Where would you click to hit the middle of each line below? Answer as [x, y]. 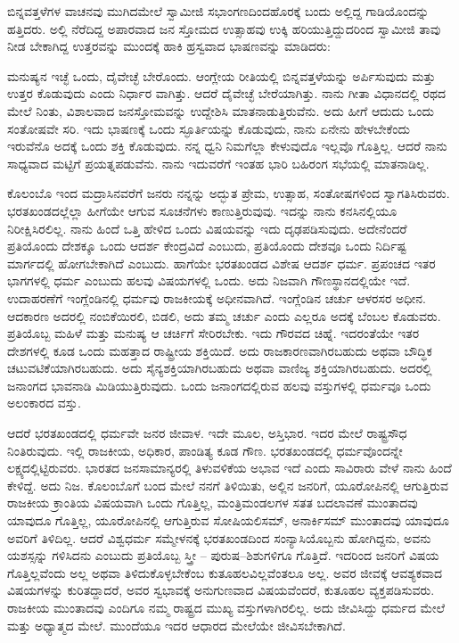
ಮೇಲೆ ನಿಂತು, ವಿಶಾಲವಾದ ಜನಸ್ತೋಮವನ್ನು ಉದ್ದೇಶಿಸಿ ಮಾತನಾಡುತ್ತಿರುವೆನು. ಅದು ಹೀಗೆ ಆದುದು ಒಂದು [221, 110]
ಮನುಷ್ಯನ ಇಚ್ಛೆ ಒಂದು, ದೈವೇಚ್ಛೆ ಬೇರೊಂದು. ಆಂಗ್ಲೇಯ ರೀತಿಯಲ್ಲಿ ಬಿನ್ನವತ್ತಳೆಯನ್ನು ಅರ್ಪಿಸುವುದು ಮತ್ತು [221, 75]
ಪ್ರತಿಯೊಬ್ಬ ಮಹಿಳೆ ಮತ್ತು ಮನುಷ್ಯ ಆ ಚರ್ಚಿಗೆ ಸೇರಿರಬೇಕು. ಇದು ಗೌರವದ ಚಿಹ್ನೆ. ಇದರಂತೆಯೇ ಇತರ [213, 333]
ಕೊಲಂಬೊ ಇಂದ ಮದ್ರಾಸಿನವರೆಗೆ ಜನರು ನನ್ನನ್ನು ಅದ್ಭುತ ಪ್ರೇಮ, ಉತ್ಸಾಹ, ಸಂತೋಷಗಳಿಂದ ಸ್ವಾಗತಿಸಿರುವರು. [229, 193]
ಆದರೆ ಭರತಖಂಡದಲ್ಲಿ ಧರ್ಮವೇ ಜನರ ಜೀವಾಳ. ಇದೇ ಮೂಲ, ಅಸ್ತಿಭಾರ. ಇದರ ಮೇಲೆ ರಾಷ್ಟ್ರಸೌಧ [207, 433]
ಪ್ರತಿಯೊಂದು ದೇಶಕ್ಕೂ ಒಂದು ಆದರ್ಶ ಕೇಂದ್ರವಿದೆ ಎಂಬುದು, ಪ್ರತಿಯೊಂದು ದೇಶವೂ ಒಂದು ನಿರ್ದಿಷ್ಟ [207, 246]
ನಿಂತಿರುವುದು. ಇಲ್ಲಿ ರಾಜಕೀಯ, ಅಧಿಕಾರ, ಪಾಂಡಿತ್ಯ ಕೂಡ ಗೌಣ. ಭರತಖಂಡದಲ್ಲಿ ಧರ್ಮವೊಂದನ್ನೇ [205, 450]
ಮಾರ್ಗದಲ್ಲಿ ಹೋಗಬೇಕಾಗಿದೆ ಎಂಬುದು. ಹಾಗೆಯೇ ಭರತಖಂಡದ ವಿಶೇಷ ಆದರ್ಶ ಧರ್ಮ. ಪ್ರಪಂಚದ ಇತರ [221, 263]
